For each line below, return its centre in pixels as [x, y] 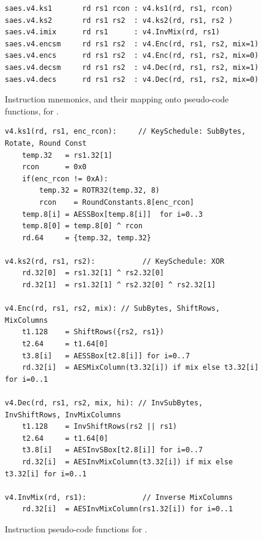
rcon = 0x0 [54, 167]
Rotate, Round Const [46, 143]
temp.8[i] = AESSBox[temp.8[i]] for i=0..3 [112, 214]
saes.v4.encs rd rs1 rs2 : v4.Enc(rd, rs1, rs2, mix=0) [132, 56]
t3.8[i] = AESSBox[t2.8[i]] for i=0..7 [106, 356]
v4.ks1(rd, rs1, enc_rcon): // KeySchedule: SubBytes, [125, 132]
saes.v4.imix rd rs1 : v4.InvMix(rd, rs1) [112, 32]
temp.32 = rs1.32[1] [67, 155]
